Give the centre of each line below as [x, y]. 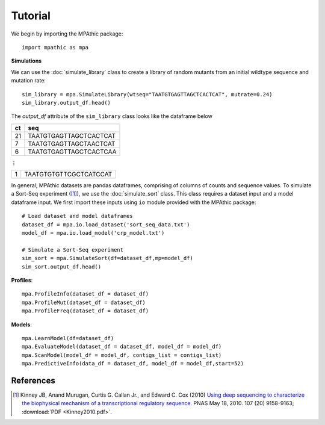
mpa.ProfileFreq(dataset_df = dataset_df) [85, 311]
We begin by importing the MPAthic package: [67, 34]
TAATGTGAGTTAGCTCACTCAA [72, 152]
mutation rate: [29, 81]
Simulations [26, 61]
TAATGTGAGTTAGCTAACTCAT [72, 143]
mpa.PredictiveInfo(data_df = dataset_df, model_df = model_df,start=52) [133, 364]
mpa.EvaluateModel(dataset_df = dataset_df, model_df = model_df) [122, 347]
